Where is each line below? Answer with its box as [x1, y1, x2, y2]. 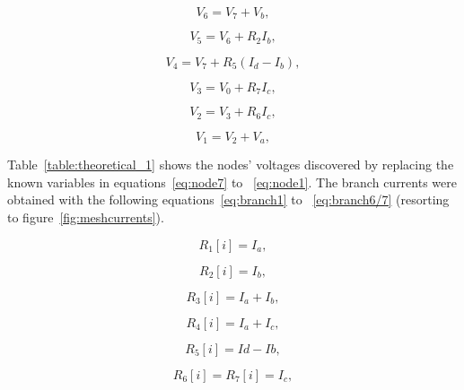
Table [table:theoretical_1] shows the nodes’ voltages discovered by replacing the [7, 155, 454, 174]
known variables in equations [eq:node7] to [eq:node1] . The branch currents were [7, 172, 457, 191]
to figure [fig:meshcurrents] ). [7, 208, 164, 227]
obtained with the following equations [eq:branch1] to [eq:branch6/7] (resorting [7, 190, 450, 209]
